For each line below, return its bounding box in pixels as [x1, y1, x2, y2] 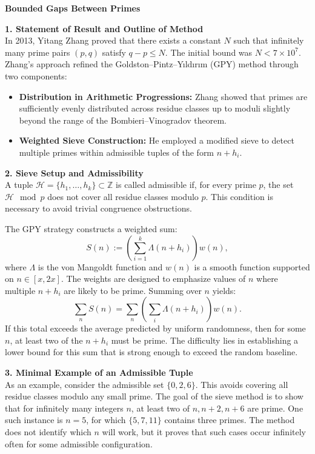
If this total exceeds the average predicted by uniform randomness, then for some [5, 322, 306, 335]
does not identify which [5, 426, 91, 438]
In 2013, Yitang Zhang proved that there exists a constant [5, 34, 221, 47]
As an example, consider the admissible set [5, 378, 164, 390]
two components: [5, 69, 67, 82]
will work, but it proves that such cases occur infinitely [102, 426, 306, 438]
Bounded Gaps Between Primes [5, 2, 141, 14]
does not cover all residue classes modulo [47, 190, 199, 202]
